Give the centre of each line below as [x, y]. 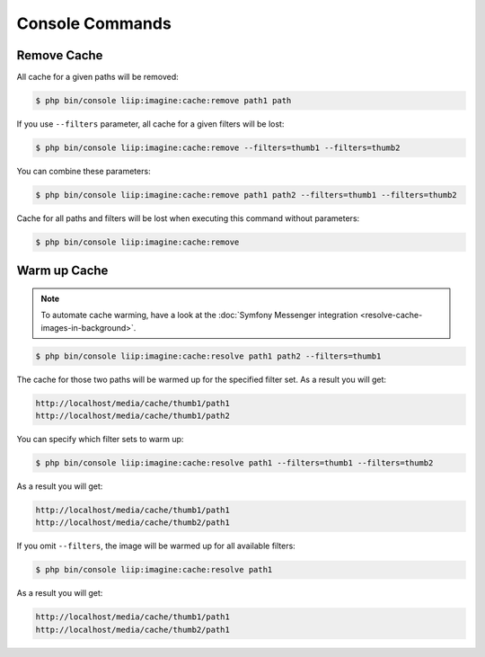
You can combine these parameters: [84, 171]
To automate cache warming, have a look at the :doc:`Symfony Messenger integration [199, 315]
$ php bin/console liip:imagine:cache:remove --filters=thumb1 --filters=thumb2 [218, 148]
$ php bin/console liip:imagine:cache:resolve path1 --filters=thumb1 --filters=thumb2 [234, 463]
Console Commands [94, 23]
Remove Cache [60, 55]
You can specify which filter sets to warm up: [100, 439]
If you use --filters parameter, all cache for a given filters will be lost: [150, 124]
